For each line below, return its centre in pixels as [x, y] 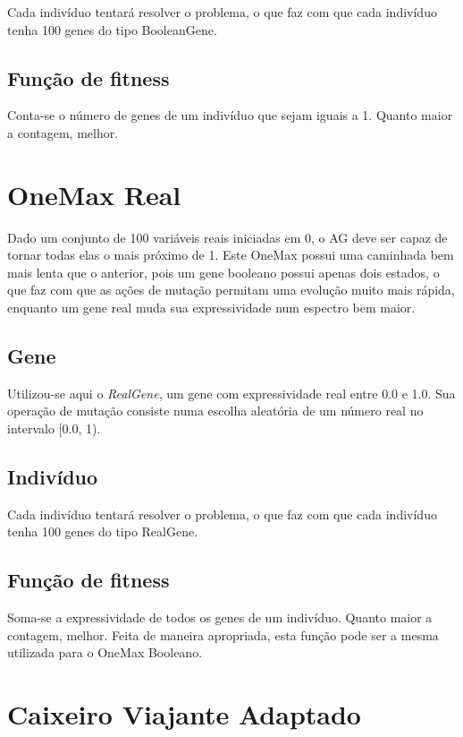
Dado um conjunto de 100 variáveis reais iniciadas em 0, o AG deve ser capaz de [227, 237]
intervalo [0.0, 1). [54, 428]
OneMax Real [94, 194]
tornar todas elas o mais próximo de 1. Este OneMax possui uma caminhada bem [231, 255]
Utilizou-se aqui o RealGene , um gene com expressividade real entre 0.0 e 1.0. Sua [231, 393]
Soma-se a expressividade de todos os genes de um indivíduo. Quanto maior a [220, 617]
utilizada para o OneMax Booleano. [105, 652]
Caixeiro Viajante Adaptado [184, 714]
